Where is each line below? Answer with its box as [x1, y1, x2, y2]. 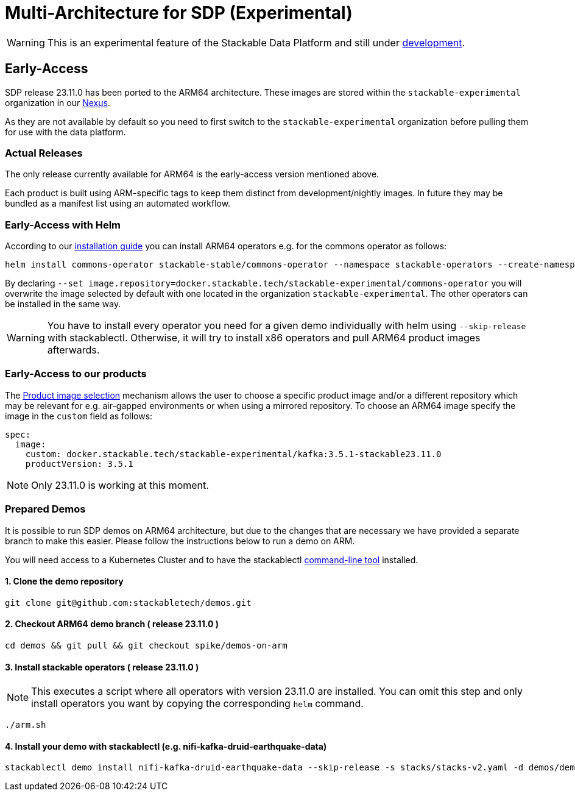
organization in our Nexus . [5, 97, 110, 108]
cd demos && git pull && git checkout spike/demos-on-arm [5, 641, 287, 651]
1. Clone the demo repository [5, 576, 124, 587]
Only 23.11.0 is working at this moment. [31, 478, 209, 491]
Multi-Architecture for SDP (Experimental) [5, 2, 353, 23]
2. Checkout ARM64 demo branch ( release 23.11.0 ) [5, 619, 219, 630]
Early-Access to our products [5, 368, 147, 380]
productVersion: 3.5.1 [25, 458, 133, 469]
